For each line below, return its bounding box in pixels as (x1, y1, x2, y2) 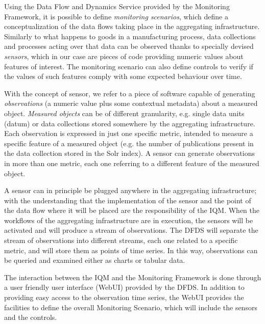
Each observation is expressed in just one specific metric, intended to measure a (4, 128, 253, 139)
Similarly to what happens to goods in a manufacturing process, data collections (4, 31, 256, 41)
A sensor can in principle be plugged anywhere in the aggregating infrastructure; (4, 185, 257, 196)
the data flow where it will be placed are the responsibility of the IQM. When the (4, 205, 259, 215)
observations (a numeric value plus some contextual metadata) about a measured (4, 98, 258, 109)
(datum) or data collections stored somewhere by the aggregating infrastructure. (4, 118, 255, 128)
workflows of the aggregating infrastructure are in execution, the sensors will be (4, 214, 253, 225)
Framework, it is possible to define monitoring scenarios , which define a (4, 11, 228, 21)
